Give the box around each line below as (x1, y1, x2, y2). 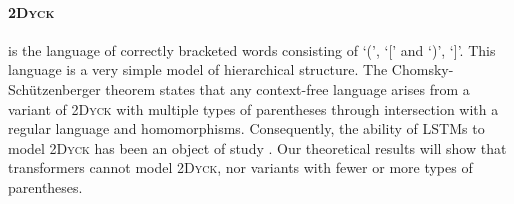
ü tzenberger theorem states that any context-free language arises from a (29, 78, 470, 99)
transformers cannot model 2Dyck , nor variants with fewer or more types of (8, 157, 473, 178)
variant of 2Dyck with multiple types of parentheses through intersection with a (8, 98, 499, 119)
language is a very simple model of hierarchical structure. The (8, 59, 388, 80)
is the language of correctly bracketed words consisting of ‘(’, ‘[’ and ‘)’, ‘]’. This (8, 39, 496, 60)
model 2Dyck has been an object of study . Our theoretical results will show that (8, 137, 507, 158)
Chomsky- (391, 59, 454, 80)
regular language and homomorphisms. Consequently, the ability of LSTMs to (8, 118, 485, 139)
